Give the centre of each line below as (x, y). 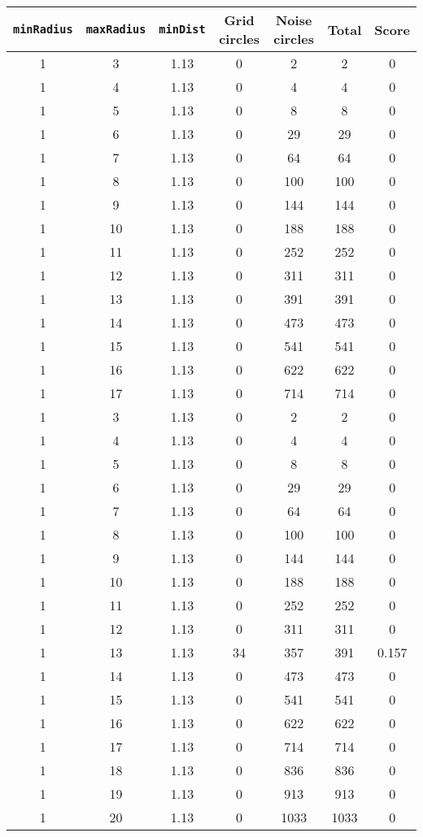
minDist (182, 29)
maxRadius (116, 29)
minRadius (43, 29)
